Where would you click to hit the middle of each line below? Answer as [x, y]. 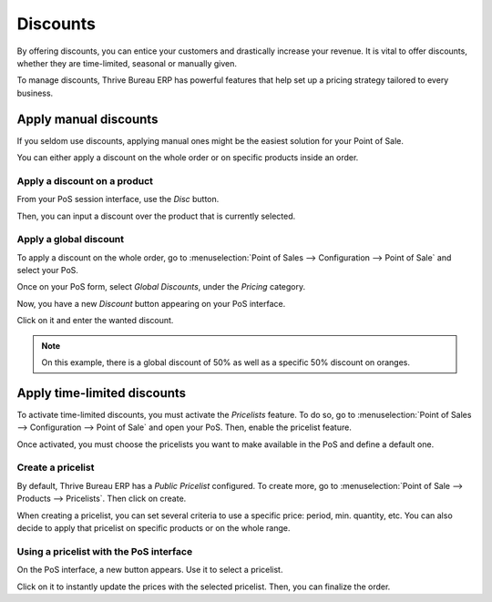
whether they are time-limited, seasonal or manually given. [127, 63]
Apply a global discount [71, 240]
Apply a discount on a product [85, 180]
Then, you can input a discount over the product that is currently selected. [156, 216]
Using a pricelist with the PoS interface [105, 551]
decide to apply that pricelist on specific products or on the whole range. [154, 528]
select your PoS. [48, 270]
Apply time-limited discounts [102, 393]
